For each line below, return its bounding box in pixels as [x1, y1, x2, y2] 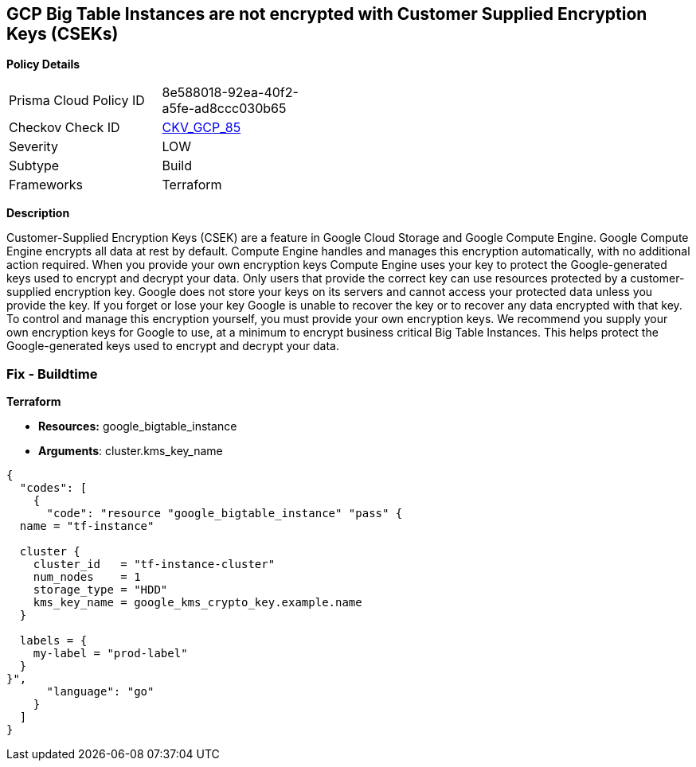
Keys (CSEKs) [6, 24, 119, 44]
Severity [9, 138, 58, 155]
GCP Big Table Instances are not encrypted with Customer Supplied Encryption [6, 4, 647, 24]
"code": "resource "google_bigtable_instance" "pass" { [46, 507, 403, 520]
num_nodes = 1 [33, 570, 141, 584]
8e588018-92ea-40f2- [162, 84, 299, 101]
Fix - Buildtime [6, 365, 98, 382]
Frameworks [9, 177, 83, 193]
